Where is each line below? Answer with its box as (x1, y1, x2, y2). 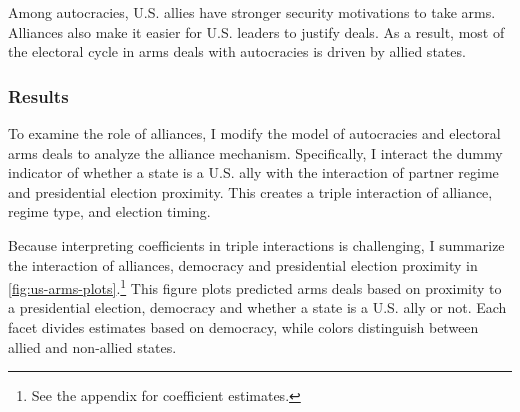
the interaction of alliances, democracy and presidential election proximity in (8, 254, 478, 275)
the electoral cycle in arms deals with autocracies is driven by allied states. (8, 41, 466, 62)
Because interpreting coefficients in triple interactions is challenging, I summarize (8, 234, 505, 255)
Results (8, 83, 69, 108)
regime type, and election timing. (8, 201, 211, 222)
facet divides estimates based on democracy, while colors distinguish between (8, 317, 479, 337)
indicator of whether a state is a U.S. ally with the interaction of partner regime (8, 162, 499, 183)
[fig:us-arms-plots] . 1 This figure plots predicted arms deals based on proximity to (8, 275, 502, 298)
